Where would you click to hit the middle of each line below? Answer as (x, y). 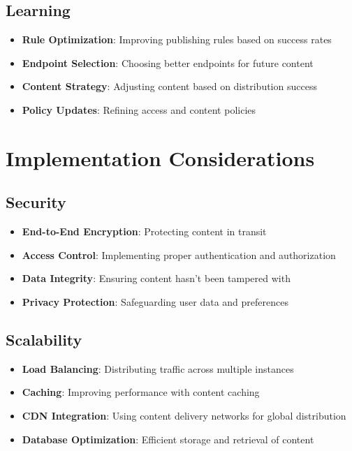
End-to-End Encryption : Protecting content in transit (144, 231)
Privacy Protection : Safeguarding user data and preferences (155, 301)
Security (36, 202)
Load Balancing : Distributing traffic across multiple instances (158, 368)
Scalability (44, 339)
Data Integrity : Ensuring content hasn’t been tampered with (156, 278)
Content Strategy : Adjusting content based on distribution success (169, 86)
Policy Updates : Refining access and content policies (139, 109)
